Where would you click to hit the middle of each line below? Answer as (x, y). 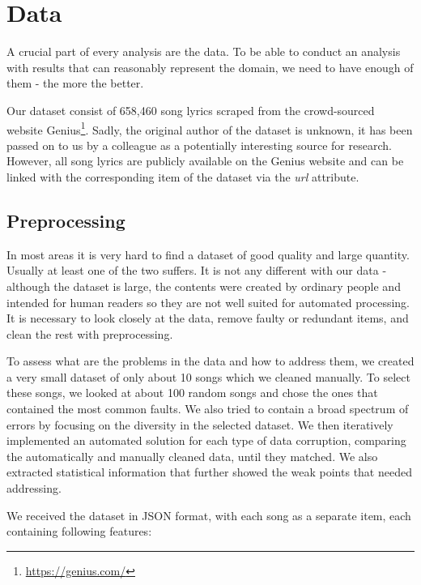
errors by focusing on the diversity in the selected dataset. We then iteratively (200, 424)
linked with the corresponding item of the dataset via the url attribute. (183, 176)
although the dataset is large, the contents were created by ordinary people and (204, 286)
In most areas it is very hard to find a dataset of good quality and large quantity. (208, 254)
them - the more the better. (75, 83)
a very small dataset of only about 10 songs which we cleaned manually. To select (208, 376)
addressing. (34, 488)
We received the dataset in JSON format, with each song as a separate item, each (209, 515)
